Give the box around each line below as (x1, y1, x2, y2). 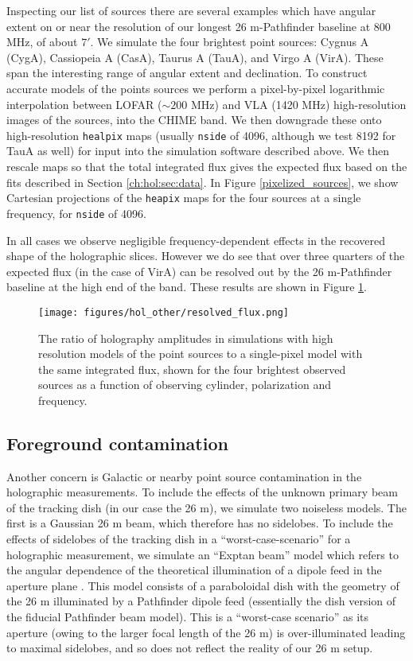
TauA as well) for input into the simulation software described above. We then (6, 142, 390, 159)
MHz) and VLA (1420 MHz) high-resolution (190, 95, 407, 112)
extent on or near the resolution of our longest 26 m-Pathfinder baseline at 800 (6, 17, 391, 34)
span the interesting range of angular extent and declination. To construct (6, 64, 368, 81)
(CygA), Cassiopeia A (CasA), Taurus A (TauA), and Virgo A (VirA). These (6, 49, 384, 65)
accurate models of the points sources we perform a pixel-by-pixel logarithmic (6, 80, 385, 96)
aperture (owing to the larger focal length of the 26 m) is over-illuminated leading (6, 624, 406, 640)
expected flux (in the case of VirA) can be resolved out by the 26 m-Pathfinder (6, 262, 392, 279)
